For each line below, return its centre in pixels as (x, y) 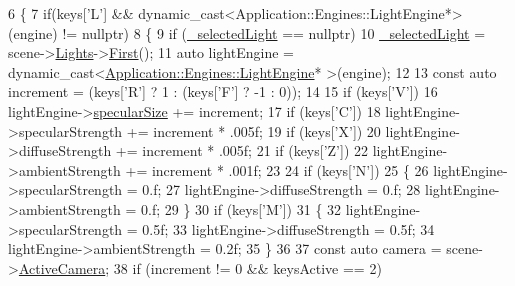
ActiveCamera (62, 267)
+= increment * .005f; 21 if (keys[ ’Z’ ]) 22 (241, 150)
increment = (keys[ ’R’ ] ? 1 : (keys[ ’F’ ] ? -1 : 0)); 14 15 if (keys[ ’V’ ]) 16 (223, 91)
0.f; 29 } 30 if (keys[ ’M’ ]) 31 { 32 (241, 208)
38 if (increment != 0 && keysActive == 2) (247, 267)
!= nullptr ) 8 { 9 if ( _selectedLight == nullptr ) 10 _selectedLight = (274, 32)
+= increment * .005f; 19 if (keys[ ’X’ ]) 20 (253, 130)
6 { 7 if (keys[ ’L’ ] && (71, 13)
